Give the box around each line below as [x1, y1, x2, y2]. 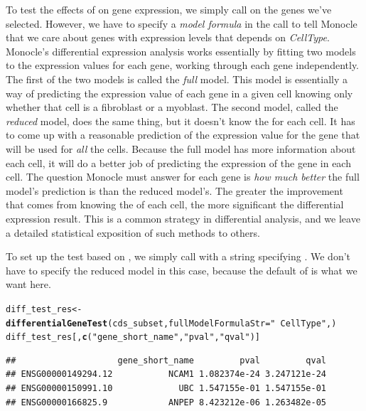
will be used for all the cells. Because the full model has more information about [6, 141, 356, 156]
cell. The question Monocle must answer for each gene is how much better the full [6, 169, 360, 184]
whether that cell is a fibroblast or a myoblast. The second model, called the [6, 100, 338, 114]
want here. [6, 277, 51, 292]
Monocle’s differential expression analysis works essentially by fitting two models [6, 43, 356, 58]
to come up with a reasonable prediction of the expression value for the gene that [6, 127, 360, 142]
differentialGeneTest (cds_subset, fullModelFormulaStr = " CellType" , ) [6, 318, 337, 329]
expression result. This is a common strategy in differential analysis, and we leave [6, 210, 360, 225]
